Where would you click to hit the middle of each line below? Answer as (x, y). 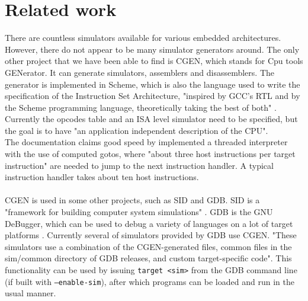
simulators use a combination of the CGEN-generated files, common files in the (148, 246)
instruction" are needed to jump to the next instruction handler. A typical (139, 165)
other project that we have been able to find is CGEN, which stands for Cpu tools (154, 61)
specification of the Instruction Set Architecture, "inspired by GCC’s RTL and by (153, 96)
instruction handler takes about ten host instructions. (102, 177)
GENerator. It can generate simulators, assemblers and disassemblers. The (139, 72)
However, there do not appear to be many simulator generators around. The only (152, 49)
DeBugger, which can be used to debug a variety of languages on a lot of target (149, 223)
